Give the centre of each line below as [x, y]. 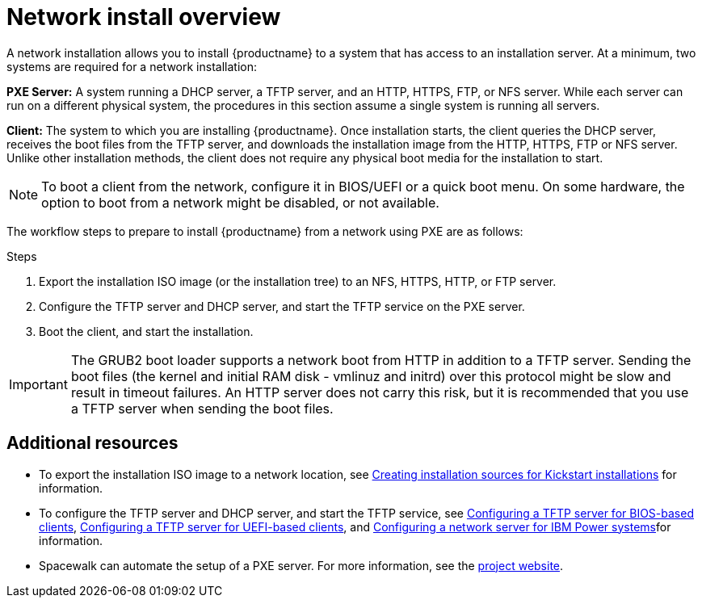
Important [38, 384]
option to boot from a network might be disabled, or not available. [240, 202]
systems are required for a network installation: [132, 66]
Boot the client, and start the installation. [146, 331]
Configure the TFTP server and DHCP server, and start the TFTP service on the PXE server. [282, 306]
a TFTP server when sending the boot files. [202, 408]
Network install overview [144, 17]
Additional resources [92, 443]
